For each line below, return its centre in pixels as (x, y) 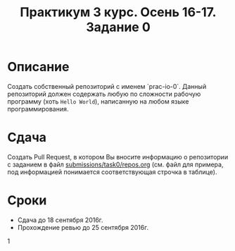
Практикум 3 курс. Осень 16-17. (118, 12)
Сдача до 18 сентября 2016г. (60, 220)
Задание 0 (118, 27)
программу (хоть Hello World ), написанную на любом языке (98, 101)
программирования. (38, 109)
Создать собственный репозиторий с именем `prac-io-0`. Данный (107, 86)
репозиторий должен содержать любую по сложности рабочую (104, 94)
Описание (38, 67)
